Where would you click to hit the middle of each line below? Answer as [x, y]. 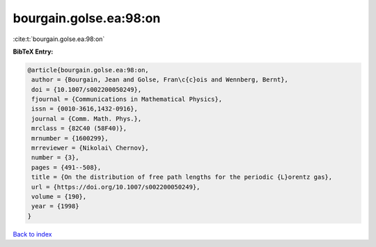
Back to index [32, 234]
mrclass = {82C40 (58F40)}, [79, 128]
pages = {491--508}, [66, 167]
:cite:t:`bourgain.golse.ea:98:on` [59, 39]
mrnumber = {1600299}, [70, 138]
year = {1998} [55, 206]
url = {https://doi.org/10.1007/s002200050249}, [116, 187]
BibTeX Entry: [33, 51]
